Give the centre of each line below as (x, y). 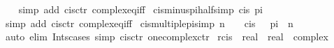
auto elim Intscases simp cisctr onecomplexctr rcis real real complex (167, 37)
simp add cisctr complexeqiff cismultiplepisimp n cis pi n (149, 23)
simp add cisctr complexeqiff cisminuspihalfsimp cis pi (141, 9)
